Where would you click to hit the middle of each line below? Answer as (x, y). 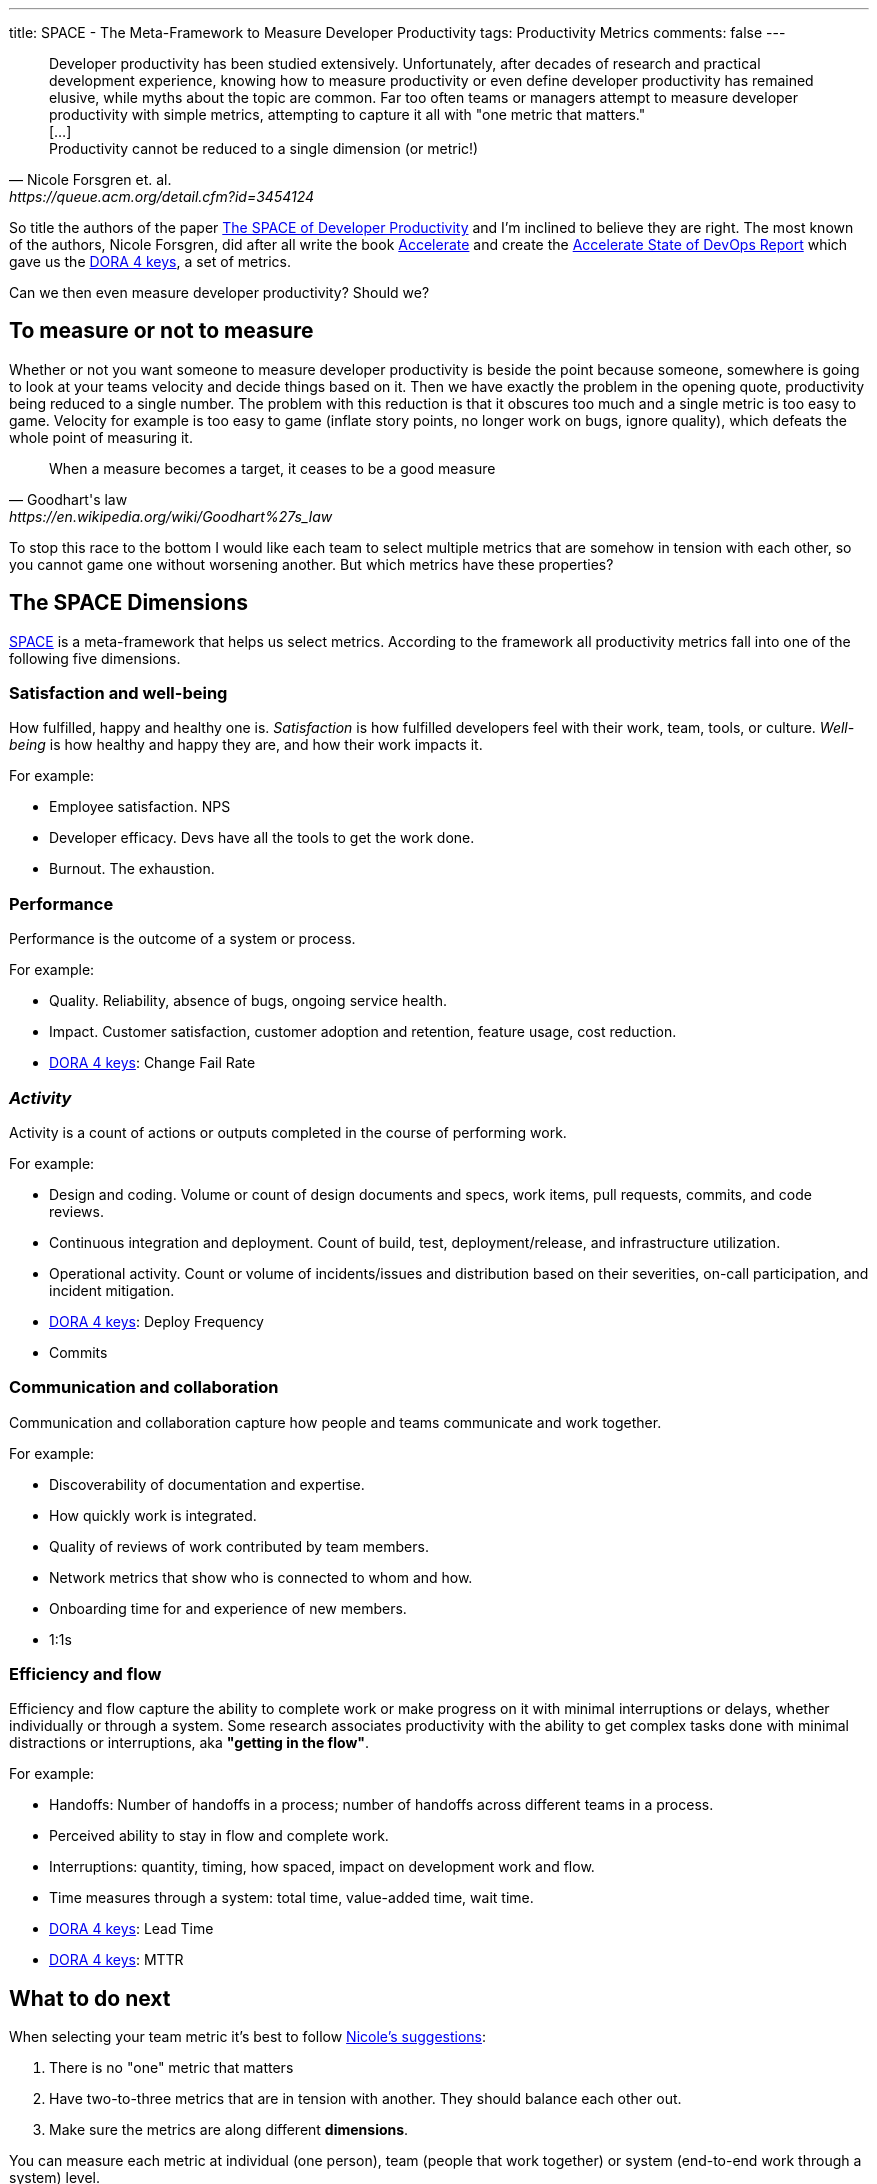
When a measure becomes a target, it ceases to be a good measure (272, 468)
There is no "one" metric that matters (171, 2068)
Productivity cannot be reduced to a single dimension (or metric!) (264, 148)
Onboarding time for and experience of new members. (228, 1608)
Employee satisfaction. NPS (140, 807)
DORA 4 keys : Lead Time (131, 1929)
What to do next (90, 1998)
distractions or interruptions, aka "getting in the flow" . (189, 1743)
